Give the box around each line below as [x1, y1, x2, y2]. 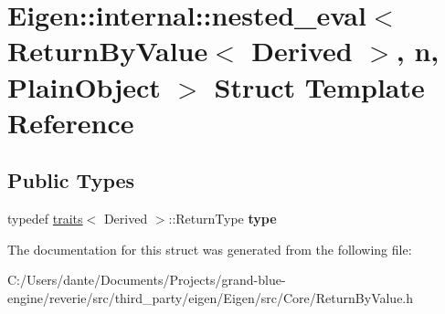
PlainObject [7, 68, 161, 105]
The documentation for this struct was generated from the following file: [7, 239, 412, 258]
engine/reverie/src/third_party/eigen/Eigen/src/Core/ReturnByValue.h [7, 288, 414, 307]
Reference [7, 103, 134, 141]
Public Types [7, 166, 135, 194]
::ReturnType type [168, 209, 277, 228]
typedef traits [7, 209, 83, 228]
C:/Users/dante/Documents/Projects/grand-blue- [7, 270, 286, 289]
